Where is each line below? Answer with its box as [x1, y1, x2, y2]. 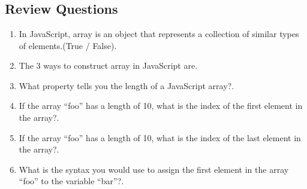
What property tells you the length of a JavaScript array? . [19, 79, 234, 92]
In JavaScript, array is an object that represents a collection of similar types [19, 28, 299, 39]
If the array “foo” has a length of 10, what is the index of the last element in [19, 131, 301, 144]
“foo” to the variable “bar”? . [19, 175, 124, 187]
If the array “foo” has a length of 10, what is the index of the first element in [19, 99, 303, 112]
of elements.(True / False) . [19, 39, 117, 51]
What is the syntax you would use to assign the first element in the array [19, 163, 289, 175]
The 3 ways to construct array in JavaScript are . [19, 59, 198, 72]
